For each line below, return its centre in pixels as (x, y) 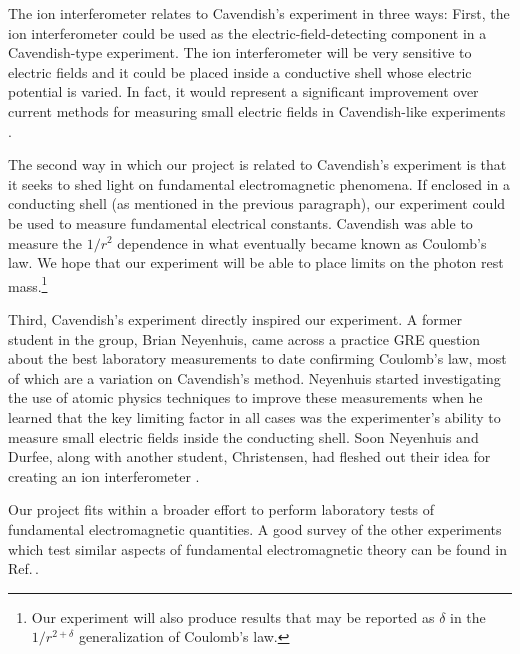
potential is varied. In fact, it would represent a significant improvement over (243, 91)
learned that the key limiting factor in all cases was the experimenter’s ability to (254, 416)
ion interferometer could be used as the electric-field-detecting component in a (247, 32)
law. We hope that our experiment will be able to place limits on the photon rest (256, 262)
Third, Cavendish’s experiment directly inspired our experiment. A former (235, 318)
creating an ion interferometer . (104, 475)
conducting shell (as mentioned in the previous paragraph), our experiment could (257, 203)
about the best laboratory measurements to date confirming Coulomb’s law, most (257, 358)
